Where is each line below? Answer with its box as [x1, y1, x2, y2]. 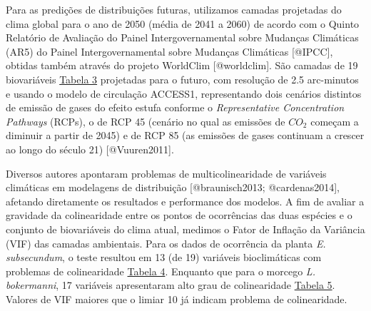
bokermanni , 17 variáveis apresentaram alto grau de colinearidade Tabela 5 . [6, 277, 335, 292]
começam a [310, 113, 359, 128]
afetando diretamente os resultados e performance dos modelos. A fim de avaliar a [6, 193, 365, 208]
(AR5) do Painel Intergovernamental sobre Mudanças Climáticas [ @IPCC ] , [6, 44, 333, 58]
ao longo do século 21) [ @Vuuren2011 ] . [6, 141, 174, 156]
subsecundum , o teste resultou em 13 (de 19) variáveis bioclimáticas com [6, 250, 322, 265]
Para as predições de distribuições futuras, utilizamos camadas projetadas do [6, 2, 342, 16]
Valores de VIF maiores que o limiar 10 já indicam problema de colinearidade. [6, 291, 347, 306]
